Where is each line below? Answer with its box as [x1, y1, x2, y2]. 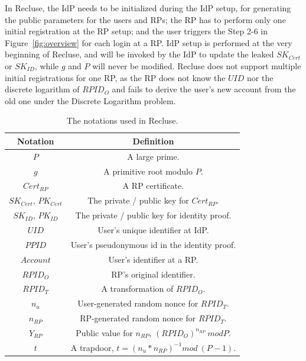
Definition [132, 134, 174, 147]
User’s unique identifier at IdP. [97, 224, 209, 236]
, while [34, 59, 59, 72]
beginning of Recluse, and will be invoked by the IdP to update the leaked [5, 48, 274, 60]
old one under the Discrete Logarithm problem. [5, 94, 176, 107]
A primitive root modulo [103, 165, 193, 177]
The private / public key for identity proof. [75, 209, 232, 221]
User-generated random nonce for [77, 297, 198, 310]
